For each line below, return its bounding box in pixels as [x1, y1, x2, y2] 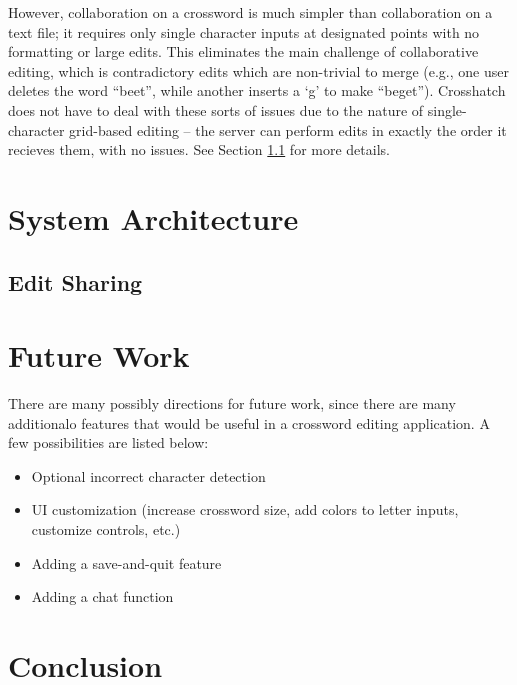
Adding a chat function [31, 586, 174, 607]
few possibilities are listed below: [8, 432, 209, 453]
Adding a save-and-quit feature [31, 552, 222, 573]
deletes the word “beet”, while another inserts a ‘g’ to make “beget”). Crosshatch [8, 80, 506, 101]
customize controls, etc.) [31, 519, 181, 539]
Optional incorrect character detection [31, 465, 266, 486]
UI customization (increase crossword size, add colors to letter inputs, [31, 499, 459, 520]
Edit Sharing [8, 266, 143, 297]
